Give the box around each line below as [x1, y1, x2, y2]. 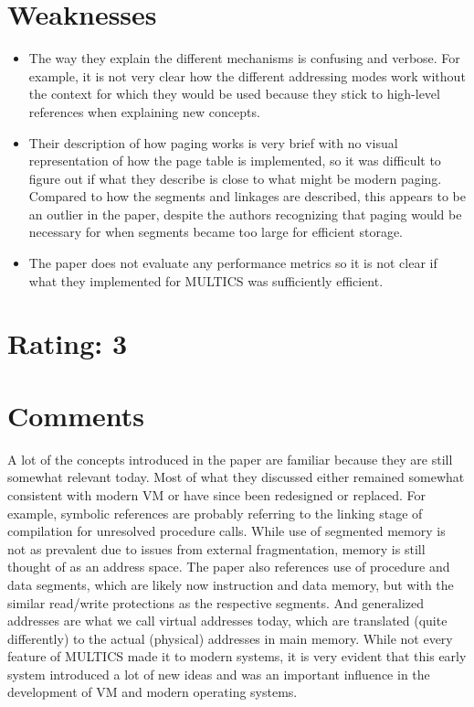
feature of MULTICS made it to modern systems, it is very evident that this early [7, 647, 467, 666]
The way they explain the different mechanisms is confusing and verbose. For [28, 48, 460, 68]
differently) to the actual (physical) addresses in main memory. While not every [7, 628, 453, 648]
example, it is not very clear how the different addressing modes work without [28, 66, 466, 85]
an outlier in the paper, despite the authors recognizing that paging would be [28, 204, 462, 223]
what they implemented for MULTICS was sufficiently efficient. [28, 271, 384, 290]
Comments [7, 396, 144, 434]
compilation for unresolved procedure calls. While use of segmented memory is [7, 521, 446, 541]
